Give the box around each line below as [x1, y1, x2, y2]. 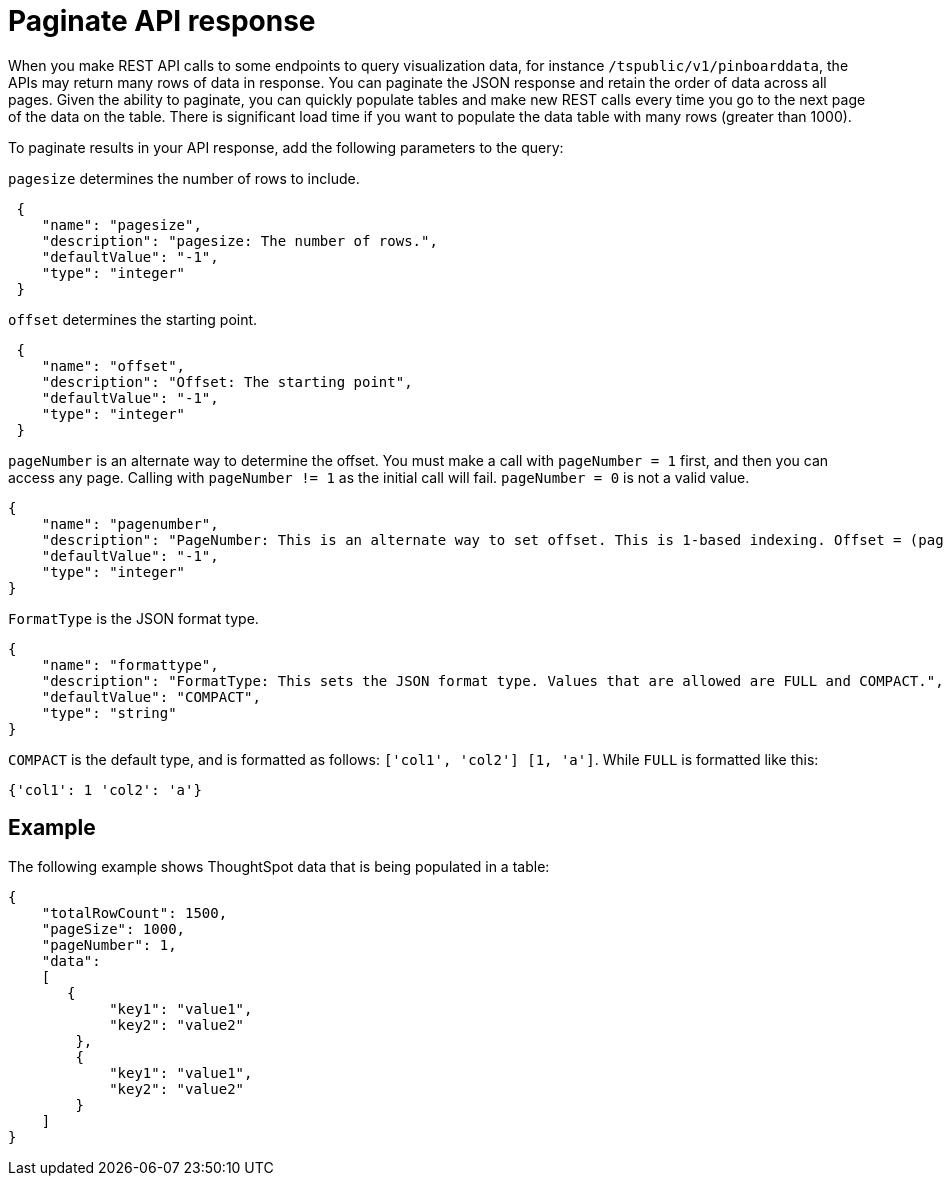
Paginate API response [8, 4, 316, 38]
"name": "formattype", [41, 656, 219, 673]
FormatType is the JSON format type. [8, 609, 259, 627]
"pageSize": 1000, [41, 920, 186, 937]
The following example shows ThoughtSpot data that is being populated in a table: [8, 857, 550, 875]
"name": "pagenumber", [41, 515, 219, 532]
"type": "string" [41, 704, 177, 721]
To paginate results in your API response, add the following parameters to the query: [8, 138, 564, 156]
